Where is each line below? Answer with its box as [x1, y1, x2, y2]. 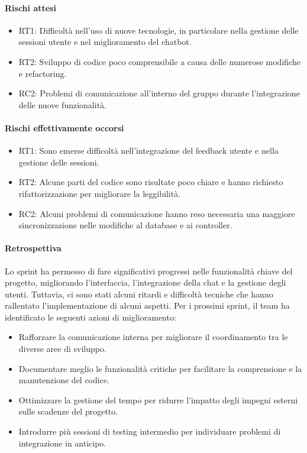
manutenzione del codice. [18, 374, 110, 386]
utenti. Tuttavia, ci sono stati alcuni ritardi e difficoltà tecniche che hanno [5, 287, 273, 300]
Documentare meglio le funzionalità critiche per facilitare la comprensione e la [18, 362, 302, 374]
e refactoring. [18, 67, 67, 79]
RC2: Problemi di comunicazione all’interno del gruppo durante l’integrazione [18, 87, 300, 99]
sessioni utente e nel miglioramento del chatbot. [18, 35, 192, 48]
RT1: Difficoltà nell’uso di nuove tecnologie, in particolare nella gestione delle [18, 24, 299, 36]
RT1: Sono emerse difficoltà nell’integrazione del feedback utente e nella [18, 144, 279, 157]
